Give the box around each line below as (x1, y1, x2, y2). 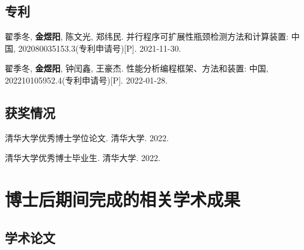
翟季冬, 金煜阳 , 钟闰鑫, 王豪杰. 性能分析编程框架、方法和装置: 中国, (5, 62, 269, 75)
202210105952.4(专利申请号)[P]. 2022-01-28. (5, 73, 168, 86)
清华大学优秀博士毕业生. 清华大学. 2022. (5, 151, 160, 164)
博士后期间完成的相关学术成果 (5, 187, 241, 212)
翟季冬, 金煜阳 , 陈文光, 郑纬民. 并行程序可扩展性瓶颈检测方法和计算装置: (5, 30, 289, 43)
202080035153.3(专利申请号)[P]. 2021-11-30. (18, 41, 181, 54)
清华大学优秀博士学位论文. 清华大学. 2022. (5, 131, 169, 144)
